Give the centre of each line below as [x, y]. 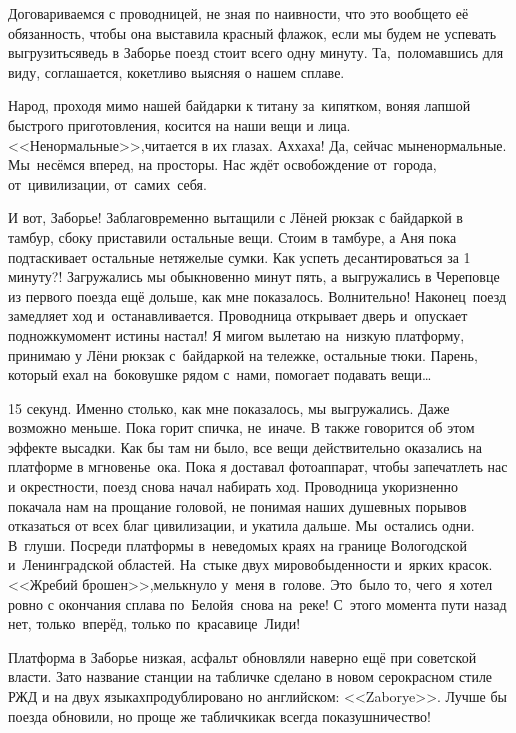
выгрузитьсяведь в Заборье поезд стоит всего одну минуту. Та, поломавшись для [256, 52]
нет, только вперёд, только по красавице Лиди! [154, 623]
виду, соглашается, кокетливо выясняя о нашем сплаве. [176, 71]
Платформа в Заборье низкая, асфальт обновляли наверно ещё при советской [242, 656]
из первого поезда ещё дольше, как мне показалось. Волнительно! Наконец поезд [257, 295]
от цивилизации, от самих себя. [107, 183]
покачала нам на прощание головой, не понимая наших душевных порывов [237, 505]
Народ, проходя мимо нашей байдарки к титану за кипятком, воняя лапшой [239, 105]
